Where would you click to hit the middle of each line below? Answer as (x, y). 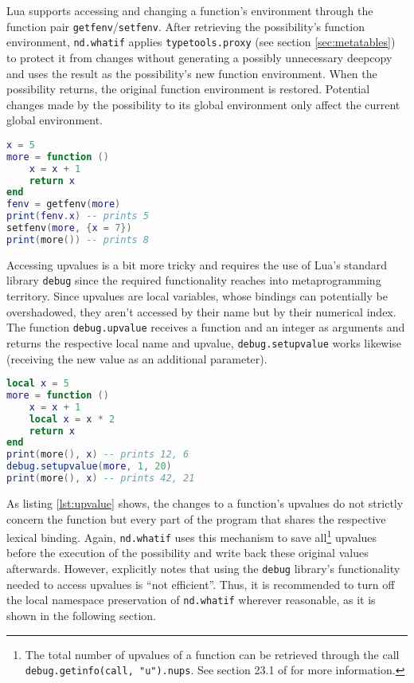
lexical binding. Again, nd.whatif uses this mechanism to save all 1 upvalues (192, 536)
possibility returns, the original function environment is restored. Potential (188, 89)
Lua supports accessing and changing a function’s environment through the (190, 10)
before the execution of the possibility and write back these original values (187, 553)
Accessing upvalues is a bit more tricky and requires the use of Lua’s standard (197, 264)
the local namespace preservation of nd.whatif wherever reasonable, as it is (191, 600)
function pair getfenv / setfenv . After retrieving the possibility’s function (186, 26)
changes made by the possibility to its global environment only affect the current (203, 104)
